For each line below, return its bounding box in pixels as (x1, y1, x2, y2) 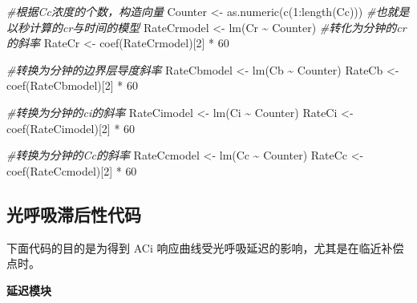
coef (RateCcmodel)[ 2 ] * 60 (6, 162, 137, 179)
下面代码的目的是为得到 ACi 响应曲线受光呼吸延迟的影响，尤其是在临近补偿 (6, 239, 404, 256)
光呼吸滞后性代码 (6, 201, 141, 226)
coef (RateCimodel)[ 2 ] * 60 (6, 119, 136, 136)
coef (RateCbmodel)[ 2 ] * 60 (6, 77, 138, 94)
